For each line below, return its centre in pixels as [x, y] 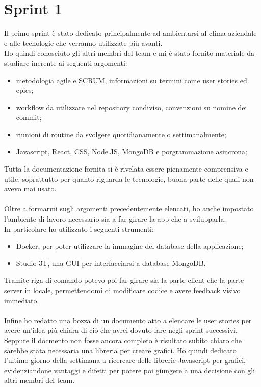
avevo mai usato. [30, 189]
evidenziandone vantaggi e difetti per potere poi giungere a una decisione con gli [130, 370]
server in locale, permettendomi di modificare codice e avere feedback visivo [122, 290]
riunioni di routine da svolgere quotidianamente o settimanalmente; [121, 134]
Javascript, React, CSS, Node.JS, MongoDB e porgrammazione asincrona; [132, 151]
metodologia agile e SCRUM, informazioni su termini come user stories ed [132, 80]
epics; [25, 90]
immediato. [22, 300]
